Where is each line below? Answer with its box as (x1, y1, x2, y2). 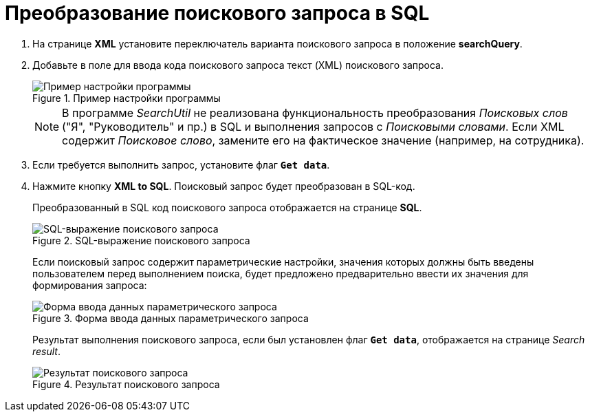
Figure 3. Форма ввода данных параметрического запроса (32, 312, 309, 324)
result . (32, 345, 61, 357)
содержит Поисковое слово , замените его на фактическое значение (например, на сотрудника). (62, 133, 584, 147)
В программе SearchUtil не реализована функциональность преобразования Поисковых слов (62, 105, 568, 120)
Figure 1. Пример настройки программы (32, 92, 221, 104)
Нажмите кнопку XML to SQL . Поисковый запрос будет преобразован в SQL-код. (32, 180, 415, 192)
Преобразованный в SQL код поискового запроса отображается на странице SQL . (32, 201, 422, 213)
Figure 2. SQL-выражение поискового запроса (32, 234, 250, 246)
